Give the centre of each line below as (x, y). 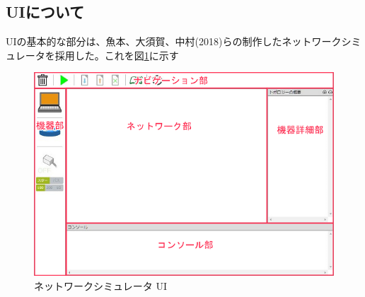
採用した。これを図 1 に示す (117, 55)
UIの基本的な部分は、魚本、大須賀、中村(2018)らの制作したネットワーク (174, 41)
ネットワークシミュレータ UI (100, 285)
